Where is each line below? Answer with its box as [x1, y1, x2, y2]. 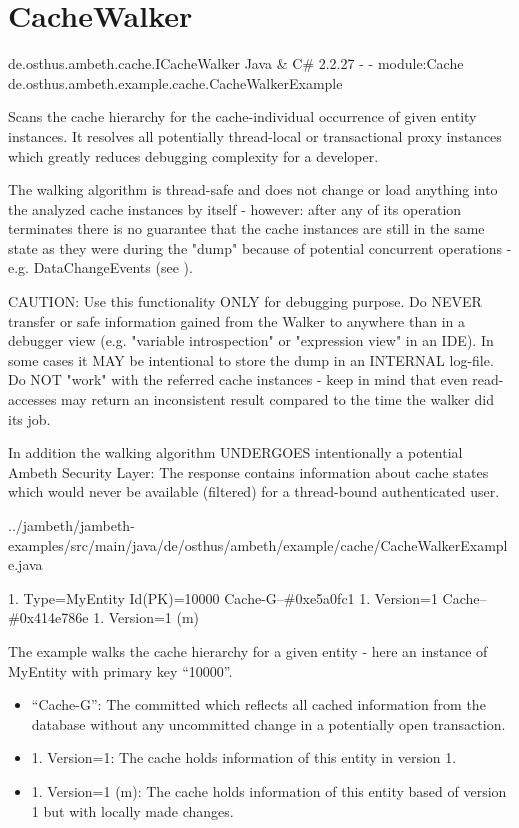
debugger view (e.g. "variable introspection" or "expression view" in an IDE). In [8, 330, 494, 351]
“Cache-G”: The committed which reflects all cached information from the [31, 694, 486, 715]
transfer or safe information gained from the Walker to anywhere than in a [8, 310, 466, 331]
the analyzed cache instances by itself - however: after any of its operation [8, 198, 462, 219]
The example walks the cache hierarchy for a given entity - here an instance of [8, 640, 488, 661]
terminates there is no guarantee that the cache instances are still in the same [8, 218, 485, 239]
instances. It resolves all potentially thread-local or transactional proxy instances [8, 125, 502, 146]
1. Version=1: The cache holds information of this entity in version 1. [31, 747, 457, 768]
